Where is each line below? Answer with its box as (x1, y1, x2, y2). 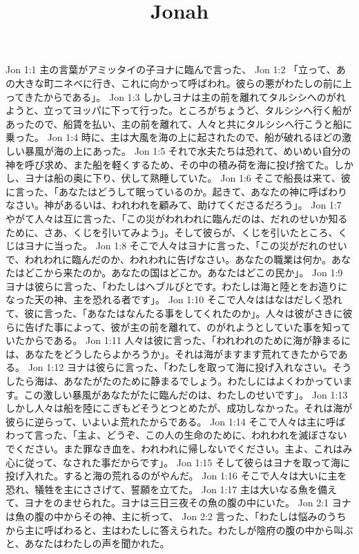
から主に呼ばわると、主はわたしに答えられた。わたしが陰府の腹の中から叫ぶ (6, 522, 353, 537)
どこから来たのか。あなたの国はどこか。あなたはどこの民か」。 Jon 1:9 (24, 265, 343, 280)
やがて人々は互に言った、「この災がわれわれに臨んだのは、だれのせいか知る (6, 211, 348, 225)
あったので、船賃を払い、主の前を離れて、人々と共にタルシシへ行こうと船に (6, 116, 353, 131)
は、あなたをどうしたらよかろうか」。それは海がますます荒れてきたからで (6, 346, 338, 361)
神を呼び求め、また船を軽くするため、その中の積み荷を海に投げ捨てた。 (6, 157, 334, 171)
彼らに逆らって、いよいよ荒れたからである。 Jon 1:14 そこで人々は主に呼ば (6, 414, 346, 428)
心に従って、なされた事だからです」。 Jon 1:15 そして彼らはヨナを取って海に (6, 455, 350, 469)
